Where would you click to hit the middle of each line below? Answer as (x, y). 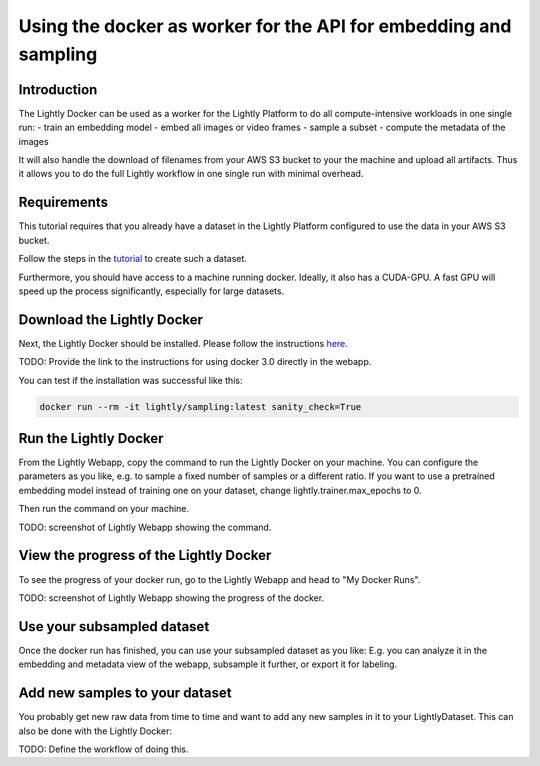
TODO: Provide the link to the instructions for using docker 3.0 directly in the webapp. (195, 362)
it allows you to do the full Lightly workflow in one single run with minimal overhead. (191, 174)
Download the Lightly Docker (111, 319)
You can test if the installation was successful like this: (130, 380)
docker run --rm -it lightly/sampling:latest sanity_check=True (200, 406)
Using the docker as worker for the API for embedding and (265, 26)
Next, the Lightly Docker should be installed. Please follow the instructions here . (183, 343)
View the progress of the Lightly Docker (145, 555)
